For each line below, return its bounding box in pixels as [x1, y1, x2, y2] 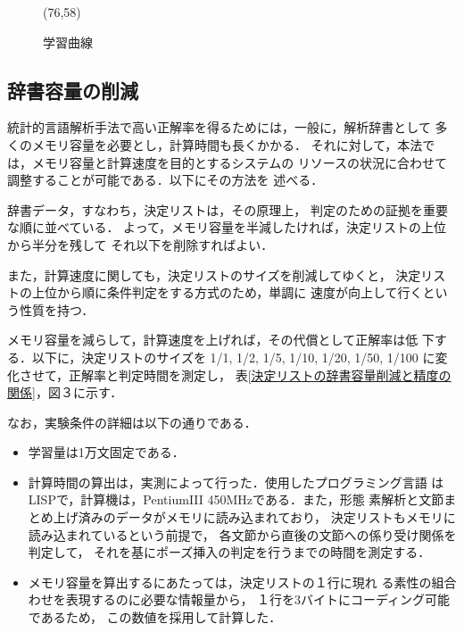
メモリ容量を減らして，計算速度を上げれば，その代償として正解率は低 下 [7, 330, 435, 349]
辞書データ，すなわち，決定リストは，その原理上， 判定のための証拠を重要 [7, 200, 448, 219]
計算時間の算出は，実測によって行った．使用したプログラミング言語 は [28, 472, 444, 491]
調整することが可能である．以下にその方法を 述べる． [7, 170, 324, 189]
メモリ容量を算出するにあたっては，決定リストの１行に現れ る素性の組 [28, 572, 444, 591]
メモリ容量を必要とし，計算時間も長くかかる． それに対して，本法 [31, 135, 423, 154]
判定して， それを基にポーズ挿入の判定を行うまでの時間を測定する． [28, 543, 431, 561]
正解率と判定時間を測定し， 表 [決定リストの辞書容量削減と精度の [69, 365, 452, 384]
